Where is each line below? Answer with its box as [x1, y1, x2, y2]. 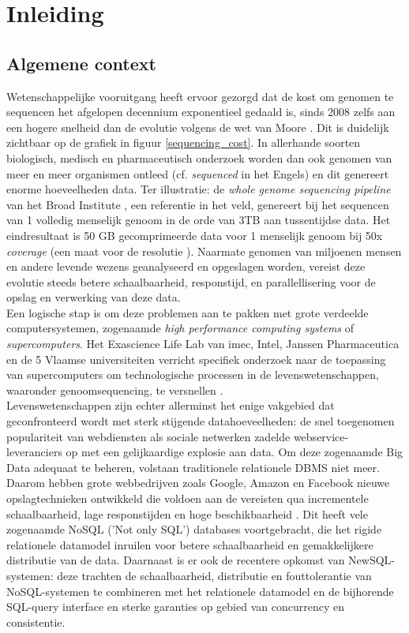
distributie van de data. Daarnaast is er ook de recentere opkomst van [6, 552, 345, 568]
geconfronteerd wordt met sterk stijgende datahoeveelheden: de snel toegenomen [6, 413, 395, 429]
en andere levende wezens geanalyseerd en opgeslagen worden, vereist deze [6, 258, 366, 275]
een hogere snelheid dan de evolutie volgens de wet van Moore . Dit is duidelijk [6, 118, 389, 135]
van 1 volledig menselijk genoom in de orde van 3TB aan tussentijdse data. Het [6, 212, 391, 228]
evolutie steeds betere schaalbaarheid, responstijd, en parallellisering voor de [6, 273, 376, 290]
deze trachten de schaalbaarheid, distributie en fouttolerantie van [57, 567, 372, 583]
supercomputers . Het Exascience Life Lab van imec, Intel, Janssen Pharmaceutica [6, 335, 400, 352]
